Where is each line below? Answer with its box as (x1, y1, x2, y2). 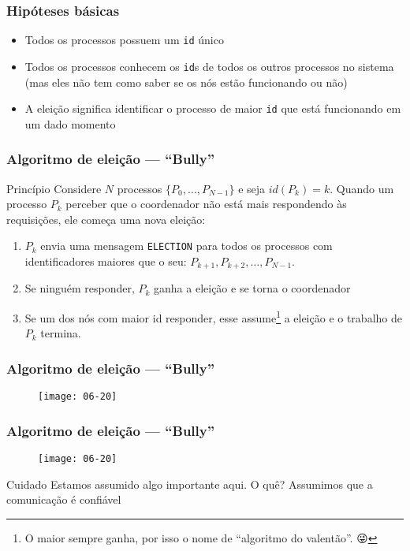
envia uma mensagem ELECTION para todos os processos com (40, 237, 333, 254)
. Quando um (330, 180, 394, 196)
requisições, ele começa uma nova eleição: (6, 210, 206, 227)
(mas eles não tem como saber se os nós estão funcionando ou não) (24, 73, 348, 90)
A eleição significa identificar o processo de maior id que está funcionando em (24, 100, 401, 117)
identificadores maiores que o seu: (24, 253, 187, 270)
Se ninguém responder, (24, 280, 135, 296)
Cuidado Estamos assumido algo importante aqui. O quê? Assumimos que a (6, 475, 373, 492)
